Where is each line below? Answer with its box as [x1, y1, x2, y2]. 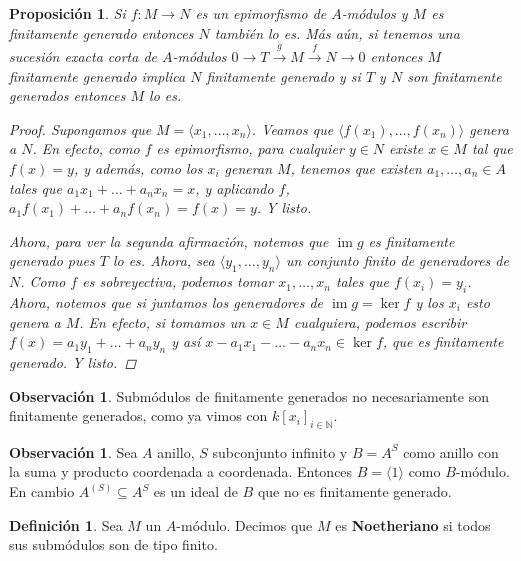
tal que [471, 138, 513, 159]
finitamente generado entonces [9, 22, 194, 43]
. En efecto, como [32, 138, 140, 159]
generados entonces [9, 85, 126, 106]
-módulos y [341, 3, 408, 23]
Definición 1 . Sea [9, 514, 123, 535]
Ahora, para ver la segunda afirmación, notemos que [9, 230, 329, 251]
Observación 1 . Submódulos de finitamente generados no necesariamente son [9, 385, 489, 406]
